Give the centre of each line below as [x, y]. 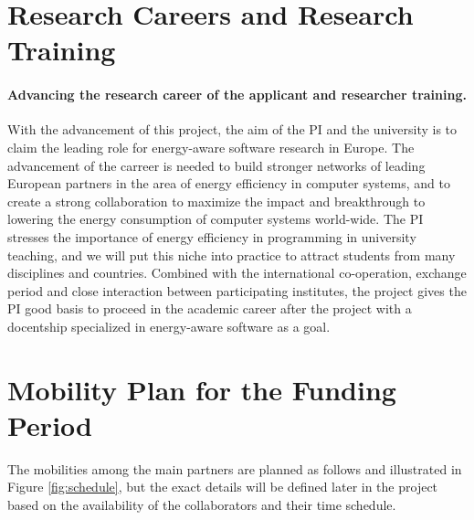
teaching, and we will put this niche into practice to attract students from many [232, 255]
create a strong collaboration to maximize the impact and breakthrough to [216, 201]
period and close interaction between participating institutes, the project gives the [237, 290]
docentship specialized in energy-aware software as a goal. [169, 326]
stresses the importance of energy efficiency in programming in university [212, 236]
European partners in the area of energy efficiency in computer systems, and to [229, 183]
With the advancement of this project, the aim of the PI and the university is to [232, 129]
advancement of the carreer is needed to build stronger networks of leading [216, 165]
